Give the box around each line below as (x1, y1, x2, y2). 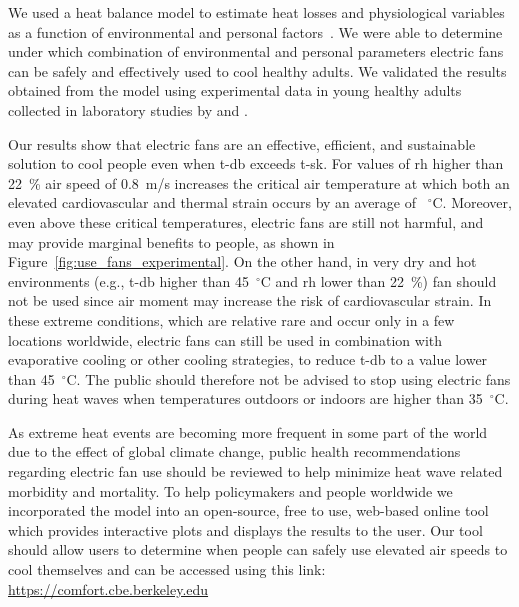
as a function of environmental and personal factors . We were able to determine (8, 21, 503, 42)
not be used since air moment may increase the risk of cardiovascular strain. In (8, 290, 492, 311)
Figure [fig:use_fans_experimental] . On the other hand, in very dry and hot (8, 251, 477, 272)
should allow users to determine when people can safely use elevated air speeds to (8, 539, 508, 560)
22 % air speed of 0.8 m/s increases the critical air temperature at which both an (8, 172, 510, 193)
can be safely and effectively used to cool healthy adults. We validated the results (8, 60, 507, 81)
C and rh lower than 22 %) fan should (260, 270, 497, 291)
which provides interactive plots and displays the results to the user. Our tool (8, 519, 483, 540)
